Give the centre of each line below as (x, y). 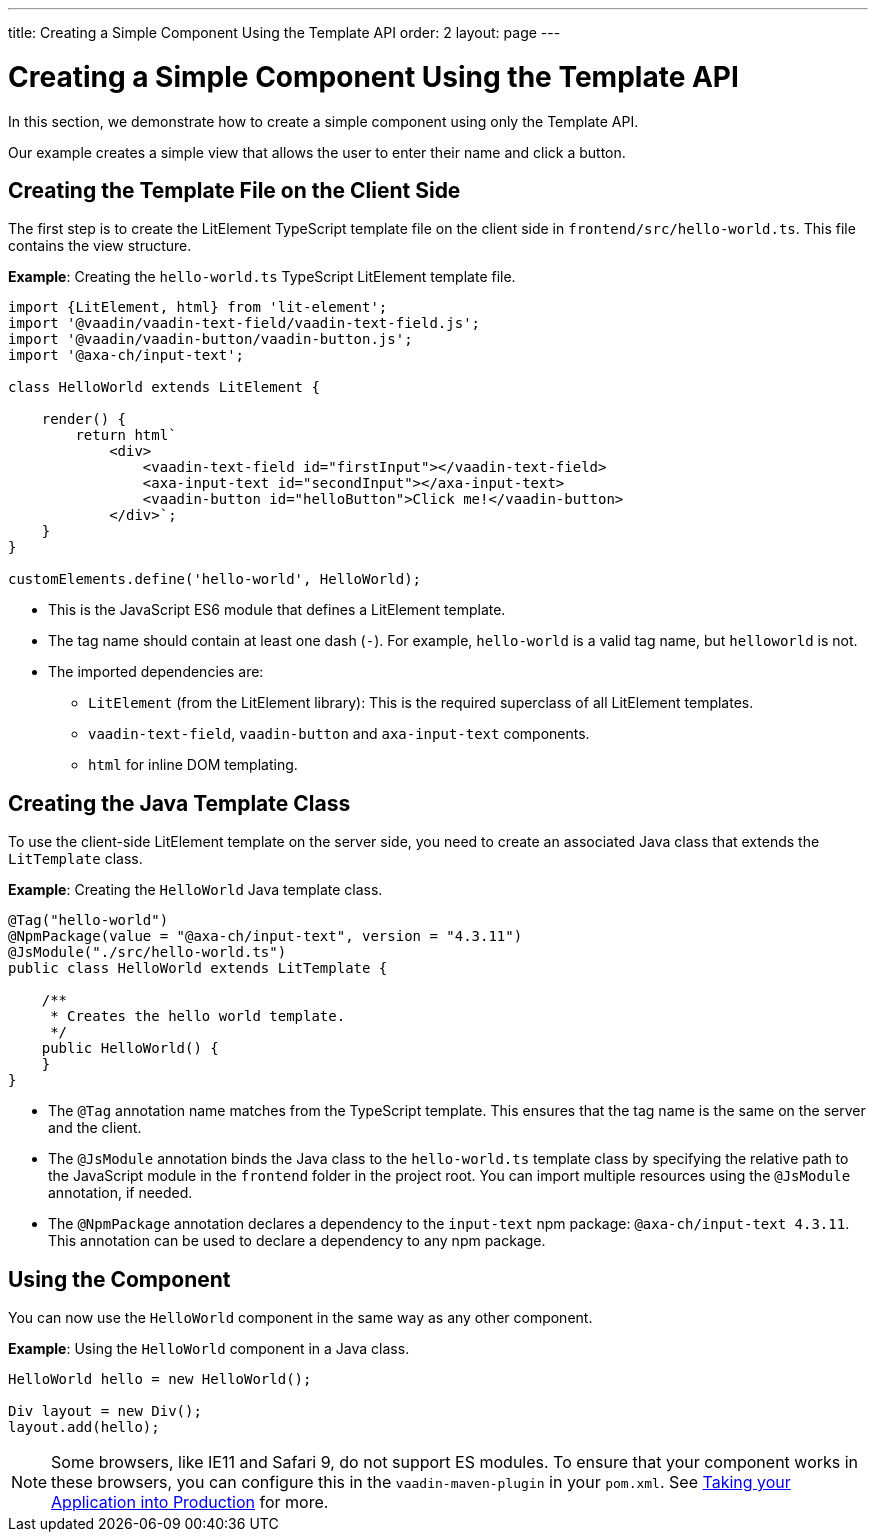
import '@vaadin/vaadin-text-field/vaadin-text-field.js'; (244, 323)
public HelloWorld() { (130, 1048)
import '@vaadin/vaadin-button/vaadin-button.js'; (210, 339)
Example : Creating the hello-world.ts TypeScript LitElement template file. (262, 277)
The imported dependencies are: (156, 672)
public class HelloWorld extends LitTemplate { (198, 968)
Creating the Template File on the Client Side (234, 190)
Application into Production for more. (190, 1502)
